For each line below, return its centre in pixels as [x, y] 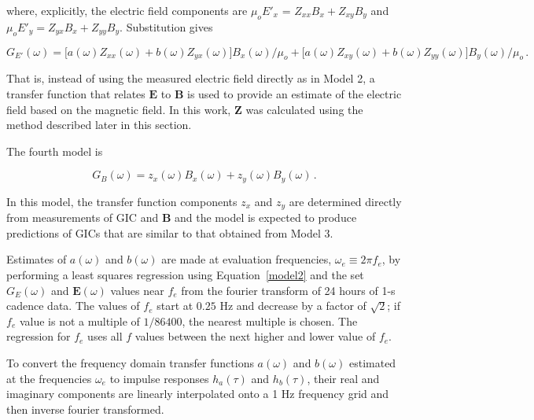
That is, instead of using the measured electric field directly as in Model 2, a [191, 78]
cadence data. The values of [73, 306]
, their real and [343, 378]
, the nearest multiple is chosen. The [270, 321]
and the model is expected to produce [265, 217]
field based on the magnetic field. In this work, [119, 109]
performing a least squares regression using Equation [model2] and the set [185, 275]
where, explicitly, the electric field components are [127, 10]
